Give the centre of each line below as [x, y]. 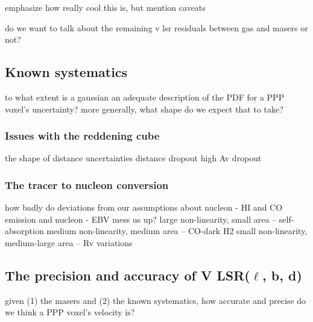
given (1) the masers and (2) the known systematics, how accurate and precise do [156, 300]
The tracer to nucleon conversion [87, 184]
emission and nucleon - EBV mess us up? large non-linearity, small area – [141, 219]
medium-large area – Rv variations [69, 242]
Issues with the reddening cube [82, 136]
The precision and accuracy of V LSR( [128, 275]
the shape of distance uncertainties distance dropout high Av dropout [133, 158]
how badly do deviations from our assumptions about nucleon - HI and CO [144, 207]
